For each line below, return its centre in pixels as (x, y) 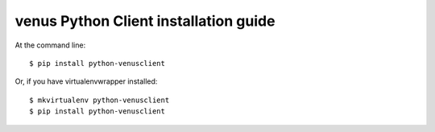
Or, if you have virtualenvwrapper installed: (86, 81)
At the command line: (50, 45)
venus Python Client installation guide (145, 21)
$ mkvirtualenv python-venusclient (99, 100)
